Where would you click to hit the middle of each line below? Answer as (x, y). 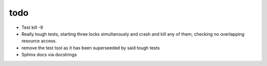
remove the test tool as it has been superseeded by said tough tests (91, 48)
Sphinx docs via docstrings (49, 55)
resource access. (39, 41)
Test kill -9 (32, 27)
